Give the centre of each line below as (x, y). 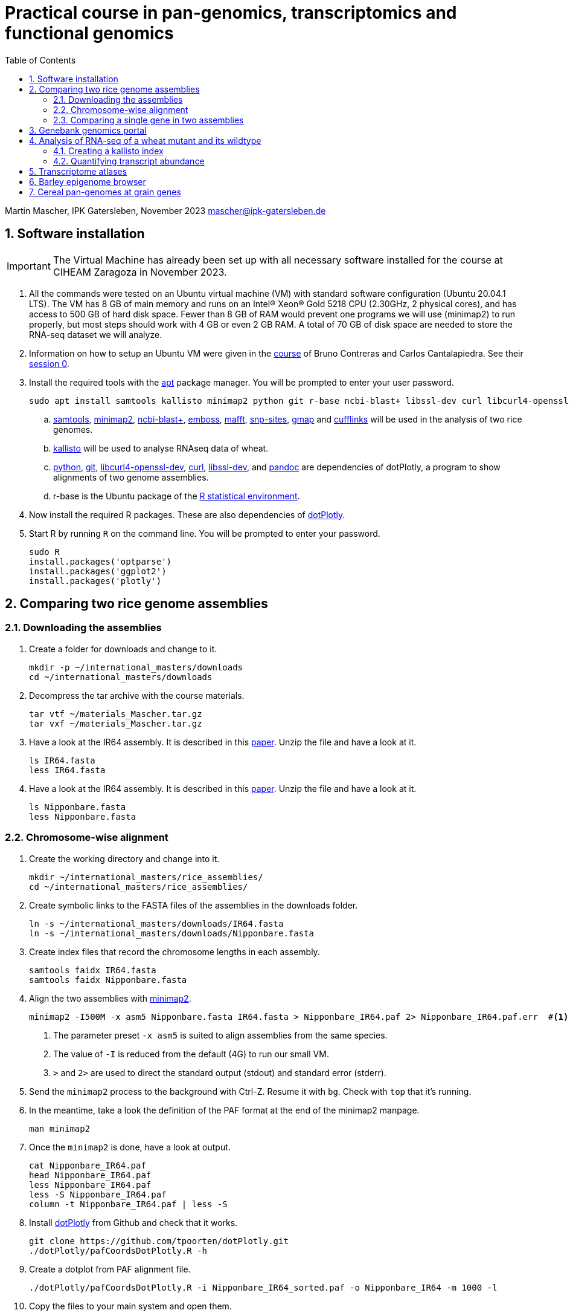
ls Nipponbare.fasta (78, 807)
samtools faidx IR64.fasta (93, 970)
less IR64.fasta (67, 770)
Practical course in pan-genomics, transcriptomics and (231, 13)
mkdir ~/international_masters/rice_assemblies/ (146, 877)
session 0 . (49, 363)
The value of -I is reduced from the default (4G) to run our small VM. (191, 1054)
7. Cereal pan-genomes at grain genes (105, 192)
